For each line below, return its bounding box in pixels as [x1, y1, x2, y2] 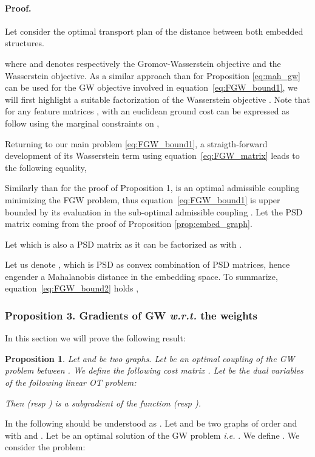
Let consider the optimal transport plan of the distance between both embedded [5, 24, 303, 37]
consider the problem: [5, 441, 86, 453]
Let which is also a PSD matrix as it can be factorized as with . [5, 237, 242, 250]
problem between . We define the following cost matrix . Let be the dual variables [5, 364, 303, 377]
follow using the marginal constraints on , [5, 116, 160, 129]
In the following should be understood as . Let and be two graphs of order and [5, 417, 297, 430]
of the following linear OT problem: [5, 376, 137, 389]
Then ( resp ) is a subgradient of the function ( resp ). [5, 396, 201, 409]
